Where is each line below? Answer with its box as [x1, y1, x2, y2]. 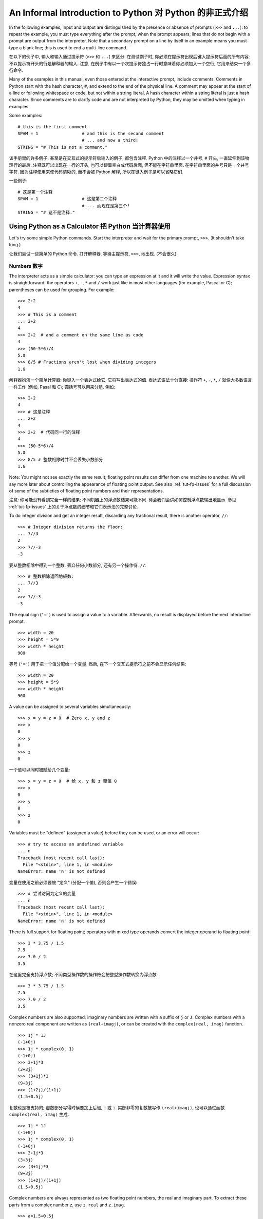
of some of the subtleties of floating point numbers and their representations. [9, 488, 164, 494]
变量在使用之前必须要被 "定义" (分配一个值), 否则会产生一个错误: [9, 879, 138, 885]
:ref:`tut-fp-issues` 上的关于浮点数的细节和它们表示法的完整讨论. [9, 504, 138, 510]
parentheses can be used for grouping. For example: [9, 287, 114, 293]
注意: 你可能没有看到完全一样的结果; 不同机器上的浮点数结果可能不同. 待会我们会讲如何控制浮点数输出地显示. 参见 [9, 497, 237, 503]
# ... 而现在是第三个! [81, 203, 130, 208]
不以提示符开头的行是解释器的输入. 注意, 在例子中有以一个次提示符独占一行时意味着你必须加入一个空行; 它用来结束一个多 [9, 60, 251, 66]
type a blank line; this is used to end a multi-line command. [9, 44, 128, 51]
